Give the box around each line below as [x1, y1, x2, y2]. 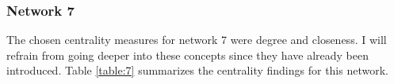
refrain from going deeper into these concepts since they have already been [6, 46, 369, 63]
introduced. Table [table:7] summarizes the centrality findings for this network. [6, 62, 388, 79]
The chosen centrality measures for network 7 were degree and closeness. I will [6, 31, 387, 48]
